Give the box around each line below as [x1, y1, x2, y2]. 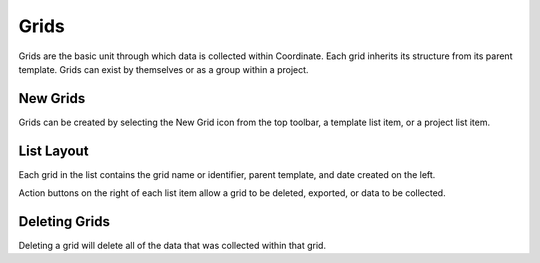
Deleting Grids [18, 213, 110, 230]
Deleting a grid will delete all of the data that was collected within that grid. [18, 240, 327, 252]
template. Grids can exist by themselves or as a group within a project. [18, 63, 309, 75]
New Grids [18, 90, 86, 107]
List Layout [18, 142, 89, 159]
